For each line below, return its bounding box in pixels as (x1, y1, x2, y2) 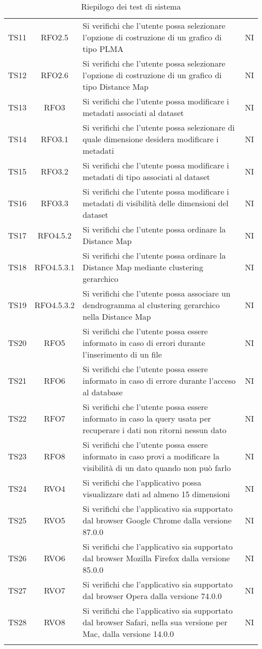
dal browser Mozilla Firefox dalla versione (83, 552, 230, 564)
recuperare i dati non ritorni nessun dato (83, 424, 227, 436)
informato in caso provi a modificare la (83, 450, 220, 462)
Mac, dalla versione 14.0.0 (83, 628, 174, 639)
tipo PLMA (83, 43, 123, 54)
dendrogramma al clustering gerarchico (83, 299, 220, 311)
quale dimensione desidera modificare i (83, 133, 219, 145)
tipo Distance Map (83, 81, 149, 92)
